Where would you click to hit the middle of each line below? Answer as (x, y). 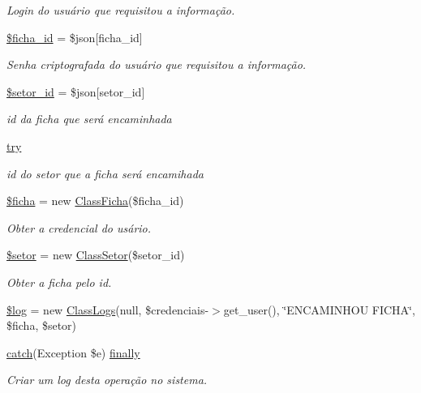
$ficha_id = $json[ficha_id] (75, 37)
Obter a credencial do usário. (79, 227)
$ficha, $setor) (42, 325)
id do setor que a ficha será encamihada (105, 173)
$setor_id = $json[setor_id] (76, 91)
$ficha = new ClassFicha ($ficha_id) (95, 201)
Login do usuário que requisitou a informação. (121, 10)
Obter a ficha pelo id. (59, 282)
